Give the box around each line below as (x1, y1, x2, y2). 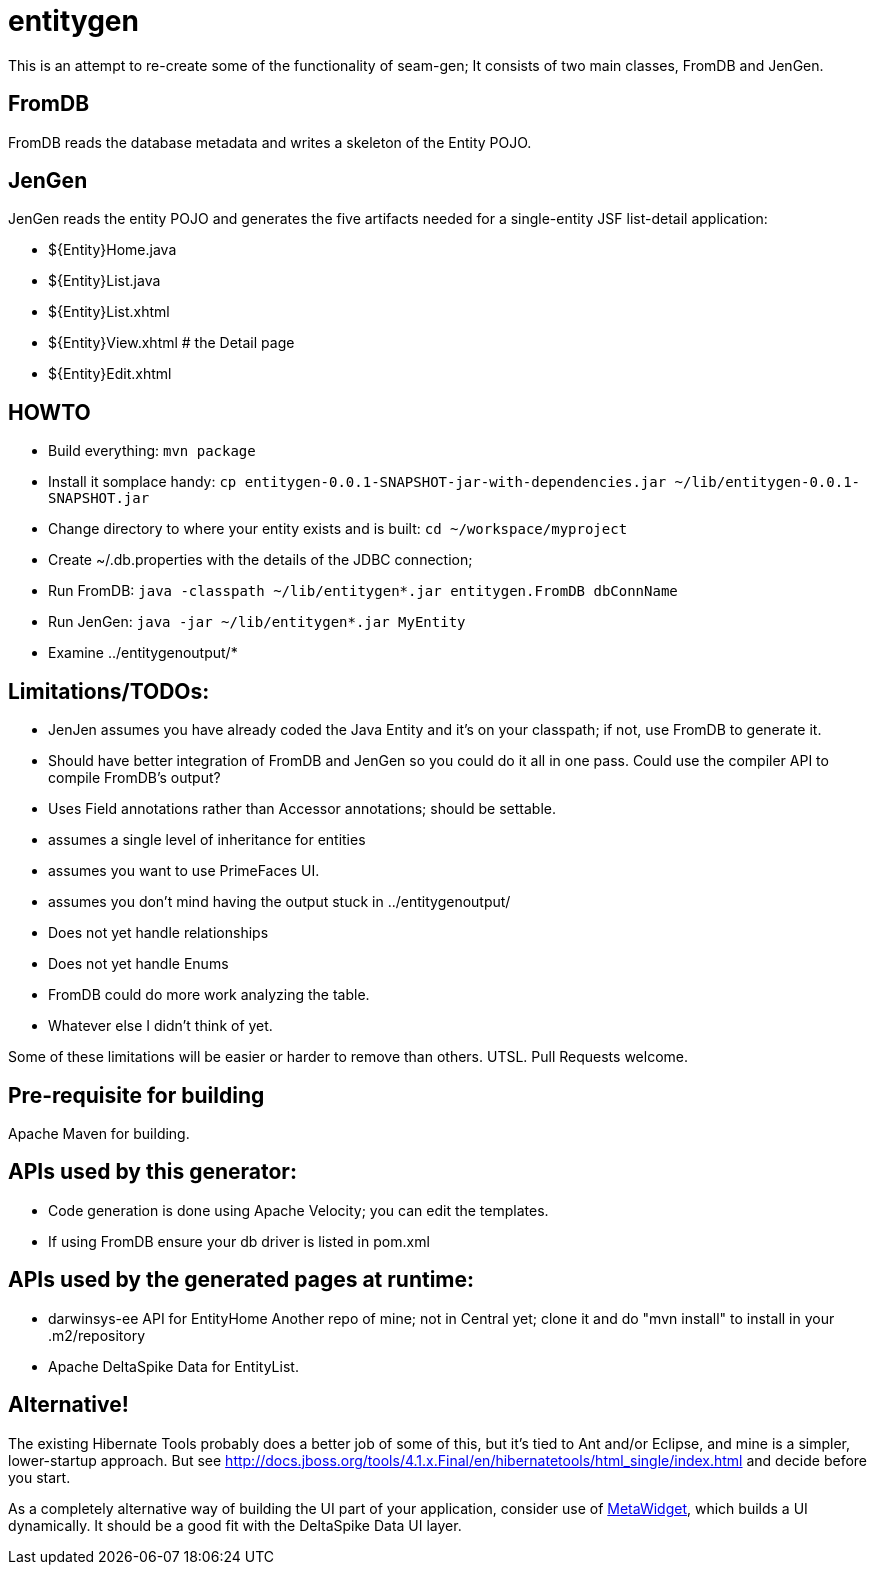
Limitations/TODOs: (8, 678, 210, 704)
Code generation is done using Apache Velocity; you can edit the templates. (48, 1201, 549, 1219)
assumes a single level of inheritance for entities (48, 831, 366, 849)
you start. (8, 1468, 71, 1486)
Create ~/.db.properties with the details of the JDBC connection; (48, 551, 473, 569)
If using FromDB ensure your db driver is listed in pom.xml (48, 1232, 430, 1250)
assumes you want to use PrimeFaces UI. (48, 862, 320, 880)
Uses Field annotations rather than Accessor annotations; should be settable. (48, 800, 556, 818)
